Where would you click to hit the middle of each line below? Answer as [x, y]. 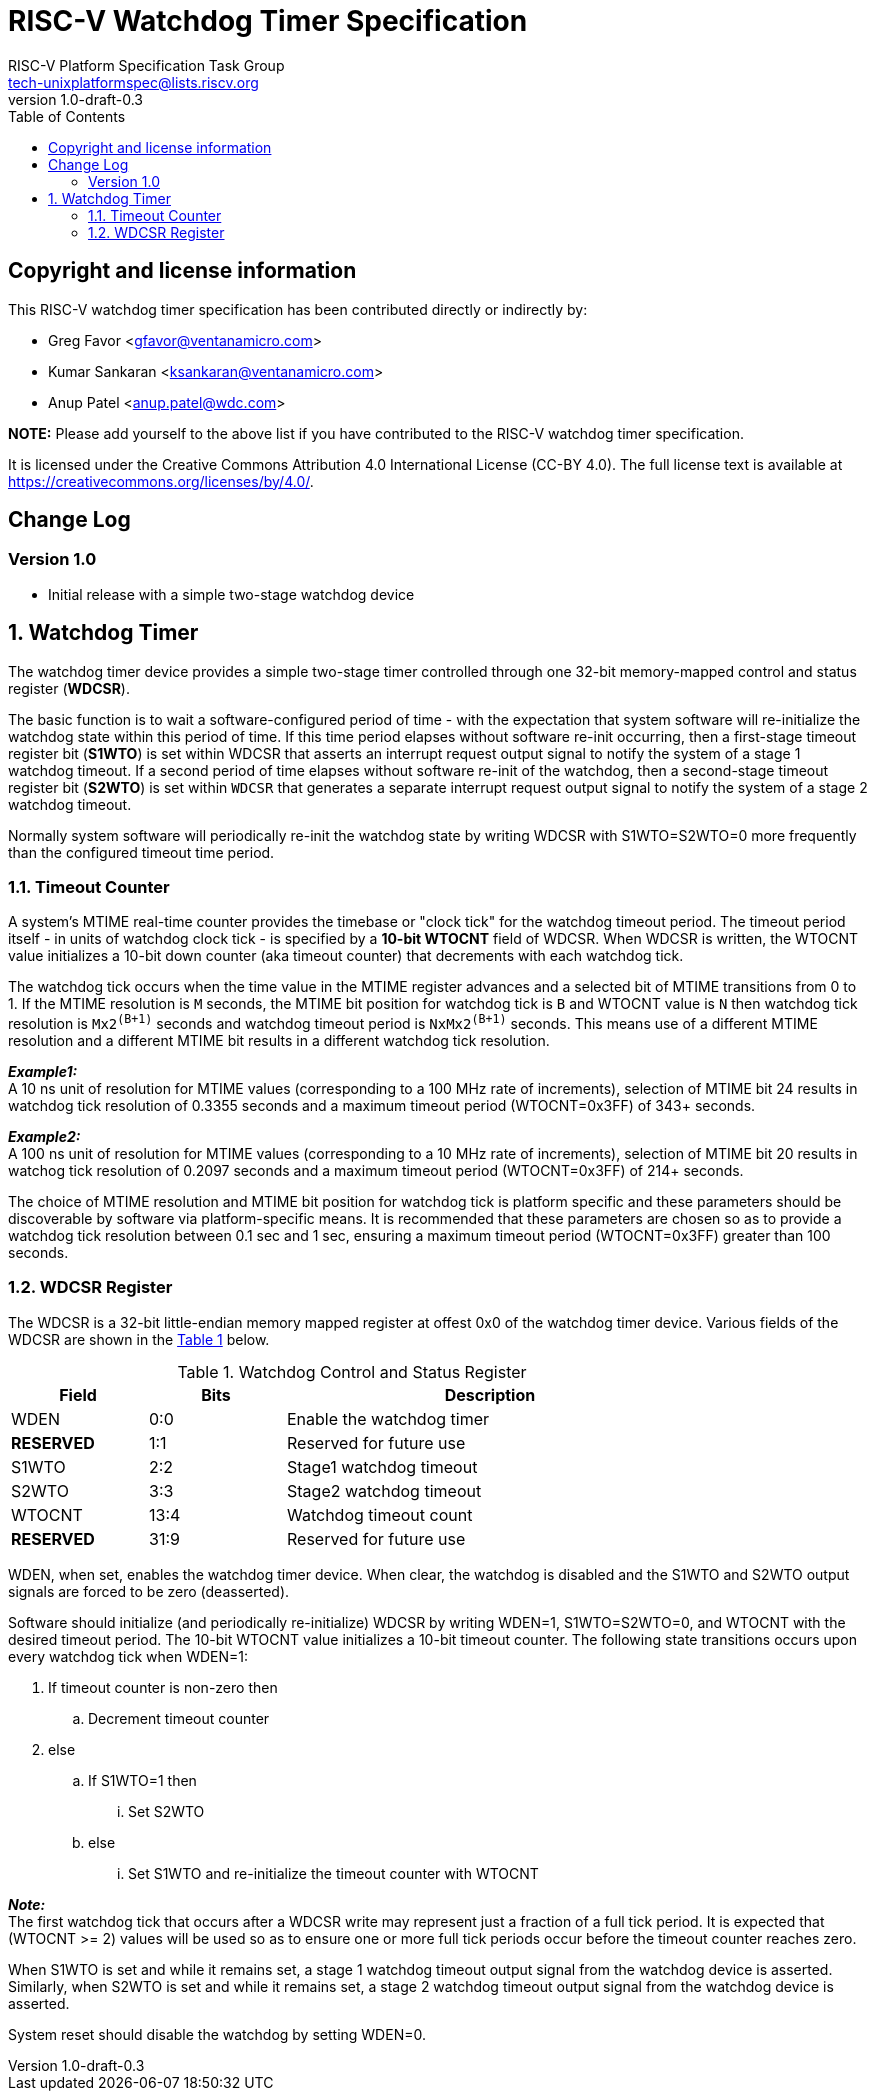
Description [490, 1394]
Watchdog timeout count [380, 1514]
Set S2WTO [166, 1811]
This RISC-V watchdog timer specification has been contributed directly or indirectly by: [298, 309]
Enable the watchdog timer [388, 1418]
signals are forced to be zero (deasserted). [149, 1591]
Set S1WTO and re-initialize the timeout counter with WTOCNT [333, 1873]
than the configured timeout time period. [141, 852]
